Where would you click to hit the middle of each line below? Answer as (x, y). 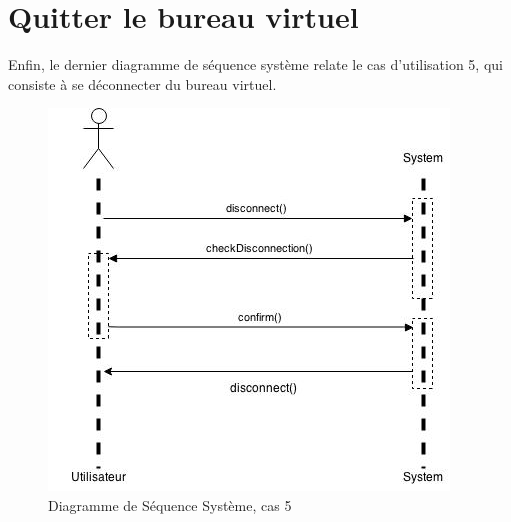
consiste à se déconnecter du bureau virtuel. (142, 83)
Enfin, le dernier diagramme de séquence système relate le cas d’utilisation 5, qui (255, 64)
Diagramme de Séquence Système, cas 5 (170, 504)
